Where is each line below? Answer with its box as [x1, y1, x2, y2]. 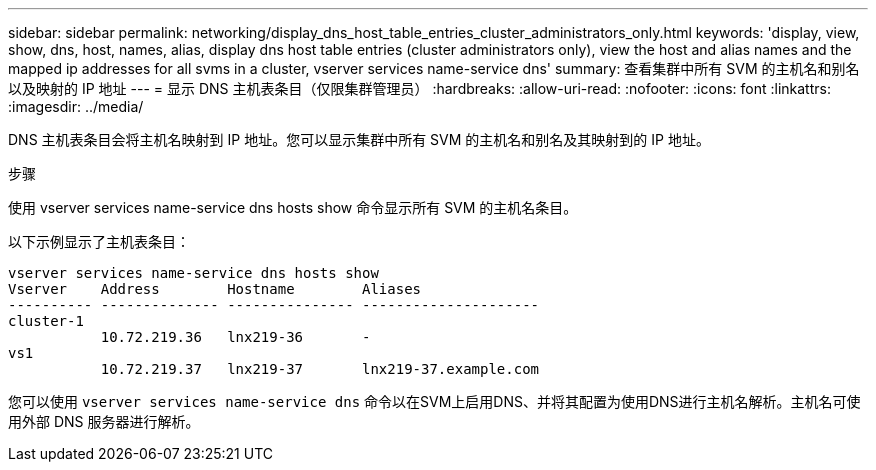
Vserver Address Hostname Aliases [8, 281, 422, 297]
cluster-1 [8, 313, 84, 329]
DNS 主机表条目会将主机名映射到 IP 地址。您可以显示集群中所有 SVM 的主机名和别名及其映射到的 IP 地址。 [8, 131, 710, 148]
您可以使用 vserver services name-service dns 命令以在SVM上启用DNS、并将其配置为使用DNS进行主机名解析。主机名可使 [8, 393, 861, 410]
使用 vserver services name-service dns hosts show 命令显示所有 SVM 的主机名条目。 [8, 199, 578, 216]
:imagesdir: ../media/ [8, 98, 144, 115]
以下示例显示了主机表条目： [8, 233, 190, 250]
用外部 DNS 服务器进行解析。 [8, 413, 200, 430]
